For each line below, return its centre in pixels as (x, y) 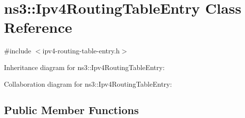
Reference (38, 27)
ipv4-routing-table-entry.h (81, 51)
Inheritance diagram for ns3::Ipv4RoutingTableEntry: (84, 67)
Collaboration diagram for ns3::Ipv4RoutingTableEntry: (88, 83)
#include (18, 51)
